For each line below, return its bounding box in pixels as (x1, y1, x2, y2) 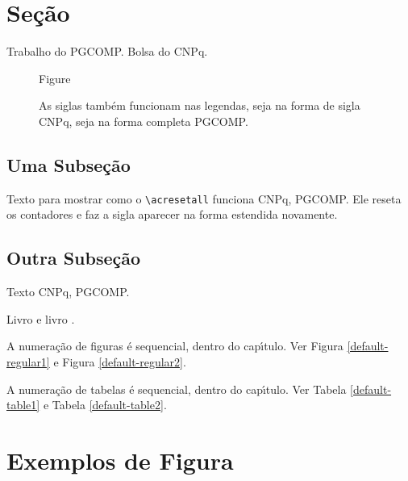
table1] (6, 396, 40, 413)
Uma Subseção (6, 152, 131, 177)
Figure (39, 69, 71, 86)
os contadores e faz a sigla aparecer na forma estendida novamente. (6, 206, 338, 223)
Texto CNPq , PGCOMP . (6, 283, 130, 300)
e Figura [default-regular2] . (53, 353, 186, 370)
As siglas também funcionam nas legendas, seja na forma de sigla (39, 97, 360, 114)
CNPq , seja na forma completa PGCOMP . (39, 112, 248, 129)
